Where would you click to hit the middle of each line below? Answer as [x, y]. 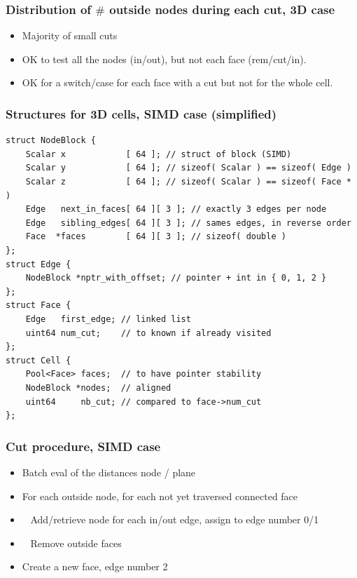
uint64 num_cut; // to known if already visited [148, 333]
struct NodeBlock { [51, 141]
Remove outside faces [76, 543]
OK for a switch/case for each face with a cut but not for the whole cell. [177, 82]
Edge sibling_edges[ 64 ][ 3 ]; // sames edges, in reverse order [188, 223]
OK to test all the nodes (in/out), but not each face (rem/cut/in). [164, 59]
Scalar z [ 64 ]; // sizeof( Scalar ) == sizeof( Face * [188, 182]
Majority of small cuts [70, 35]
